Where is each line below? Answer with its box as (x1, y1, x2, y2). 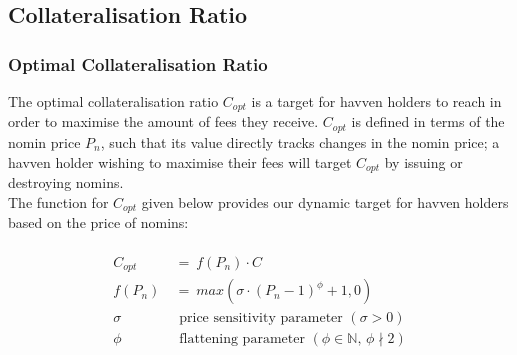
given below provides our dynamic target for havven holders (141, 191, 509, 212)
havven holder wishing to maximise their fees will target (8, 151, 352, 172)
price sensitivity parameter (179, 311, 343, 326)
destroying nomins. (8, 171, 124, 192)
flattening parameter (179, 332, 305, 347)
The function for (8, 191, 109, 212)
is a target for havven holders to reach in (251, 91, 502, 111)
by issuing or (384, 151, 463, 172)
